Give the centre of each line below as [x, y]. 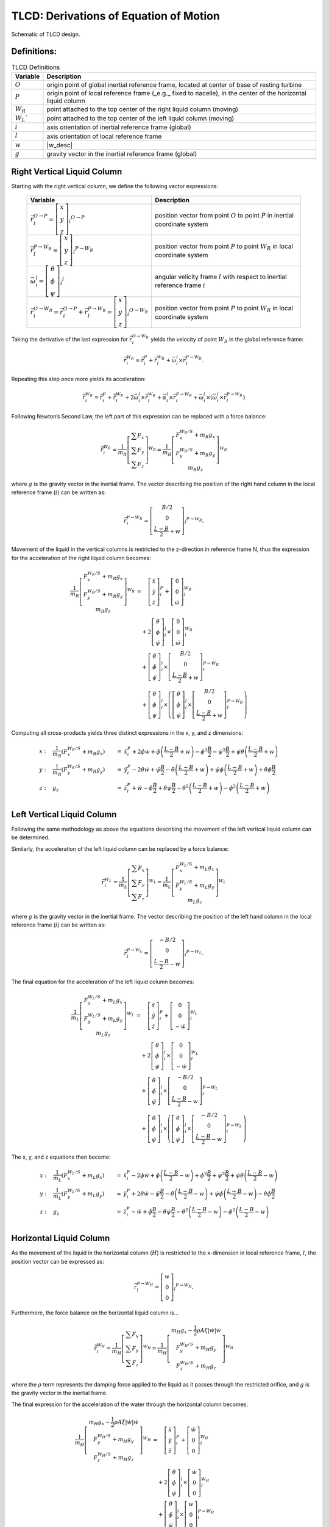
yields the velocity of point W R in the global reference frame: [227, 340]
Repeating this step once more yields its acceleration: [79, 379]
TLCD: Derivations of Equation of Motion [116, 16]
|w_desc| [60, 145]
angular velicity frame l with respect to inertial [221, 277]
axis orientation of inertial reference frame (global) [119, 127]
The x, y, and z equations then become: [61, 1157]
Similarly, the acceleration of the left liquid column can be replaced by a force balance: [120, 848]
